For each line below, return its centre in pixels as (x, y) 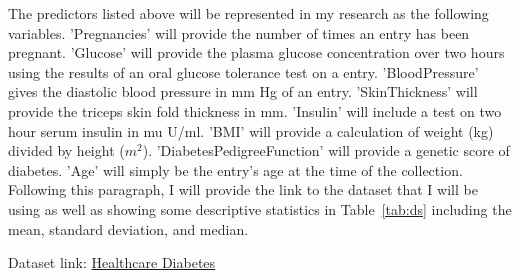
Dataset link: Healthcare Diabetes (112, 262)
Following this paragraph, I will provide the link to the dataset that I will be (243, 189)
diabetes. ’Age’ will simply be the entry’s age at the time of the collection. (235, 169)
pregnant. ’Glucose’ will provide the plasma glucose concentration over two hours (256, 52)
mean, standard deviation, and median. (128, 228)
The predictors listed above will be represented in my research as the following (248, 13)
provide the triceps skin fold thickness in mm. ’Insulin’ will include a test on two (255, 110)
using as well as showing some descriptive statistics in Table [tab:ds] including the (260, 208)
